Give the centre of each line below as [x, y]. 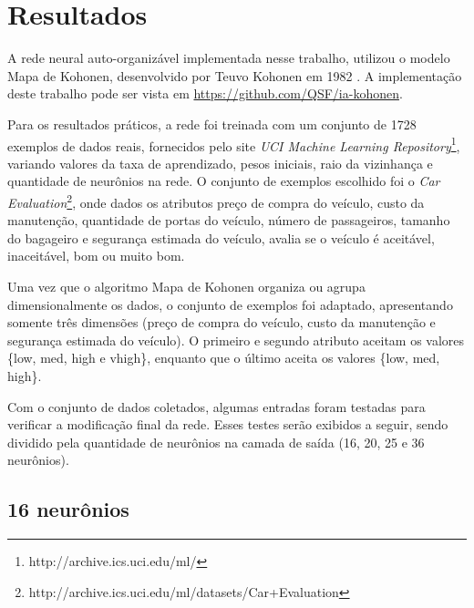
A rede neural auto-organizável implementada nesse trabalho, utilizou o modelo [229, 58]
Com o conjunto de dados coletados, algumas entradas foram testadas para [216, 406]
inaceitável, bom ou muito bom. [96, 256]
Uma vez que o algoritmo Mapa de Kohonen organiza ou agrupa [186, 286]
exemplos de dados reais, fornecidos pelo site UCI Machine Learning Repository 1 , [234, 144]
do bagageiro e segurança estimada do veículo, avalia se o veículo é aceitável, [221, 237]
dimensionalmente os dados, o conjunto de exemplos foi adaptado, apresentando [230, 304]
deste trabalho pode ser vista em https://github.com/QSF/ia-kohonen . [205, 93]
